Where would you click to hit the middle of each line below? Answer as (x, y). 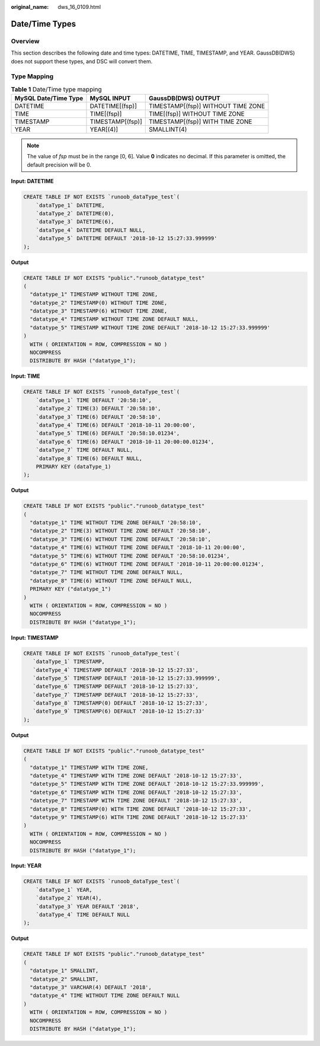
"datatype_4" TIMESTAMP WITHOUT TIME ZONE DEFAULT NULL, (114, 319)
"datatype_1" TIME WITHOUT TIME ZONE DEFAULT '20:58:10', (116, 523)
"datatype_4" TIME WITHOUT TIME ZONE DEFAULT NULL (105, 996)
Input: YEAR (26, 866)
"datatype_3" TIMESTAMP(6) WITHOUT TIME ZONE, (99, 311)
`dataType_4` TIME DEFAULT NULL (83, 915)
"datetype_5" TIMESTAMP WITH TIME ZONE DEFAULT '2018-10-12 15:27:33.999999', (147, 784)
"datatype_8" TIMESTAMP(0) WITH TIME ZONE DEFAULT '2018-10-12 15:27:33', (141, 809)
